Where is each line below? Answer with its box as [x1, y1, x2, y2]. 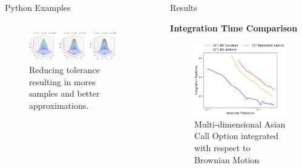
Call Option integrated [194, 129, 279, 142]
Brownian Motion [194, 153, 260, 166]
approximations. [29, 99, 89, 111]
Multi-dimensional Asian [194, 117, 286, 130]
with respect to [194, 141, 251, 153]
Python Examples [5, 1, 71, 13]
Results [170, 1, 197, 13]
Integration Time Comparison [170, 21, 298, 34]
